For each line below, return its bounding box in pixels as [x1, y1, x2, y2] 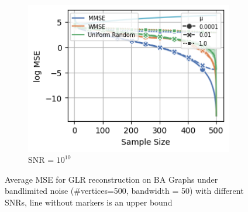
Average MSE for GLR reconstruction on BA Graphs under [5, 173, 218, 185]
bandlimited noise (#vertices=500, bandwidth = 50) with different [5, 184, 244, 197]
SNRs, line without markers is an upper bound [5, 196, 173, 208]
